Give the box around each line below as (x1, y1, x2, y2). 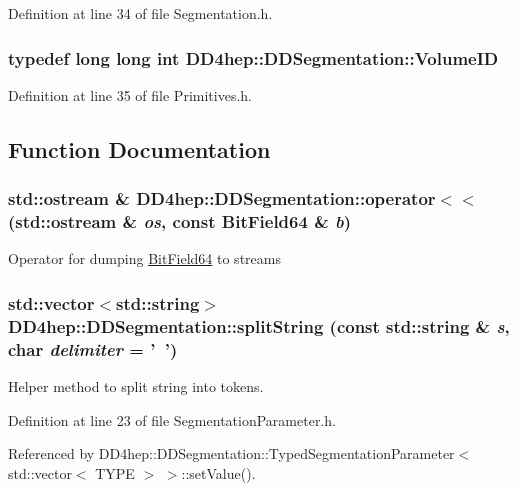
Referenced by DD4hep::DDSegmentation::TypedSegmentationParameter (8, 443, 455, 464)
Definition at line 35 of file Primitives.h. (8, 84, 252, 105)
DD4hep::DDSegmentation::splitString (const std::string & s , (8, 313, 510, 338)
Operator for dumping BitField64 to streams (8, 248, 281, 269)
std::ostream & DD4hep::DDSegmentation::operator (8, 186, 436, 211)
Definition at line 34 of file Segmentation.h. (8, 3, 273, 23)
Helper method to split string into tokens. (8, 375, 264, 396)
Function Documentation (8, 133, 271, 164)
